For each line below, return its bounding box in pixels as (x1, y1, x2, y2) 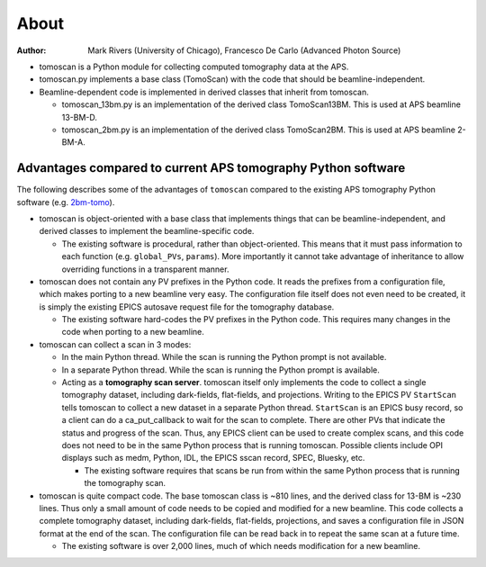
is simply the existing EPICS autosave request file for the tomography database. (39, 301, 335, 312)
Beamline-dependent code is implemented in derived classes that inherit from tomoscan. (39, 86, 369, 97)
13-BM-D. (61, 112, 98, 122)
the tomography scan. (84, 478, 166, 489)
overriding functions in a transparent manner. (61, 264, 229, 274)
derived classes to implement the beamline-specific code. (39, 226, 255, 237)
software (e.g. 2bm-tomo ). (16, 196, 115, 207)
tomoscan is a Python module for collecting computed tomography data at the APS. (39, 61, 349, 72)
